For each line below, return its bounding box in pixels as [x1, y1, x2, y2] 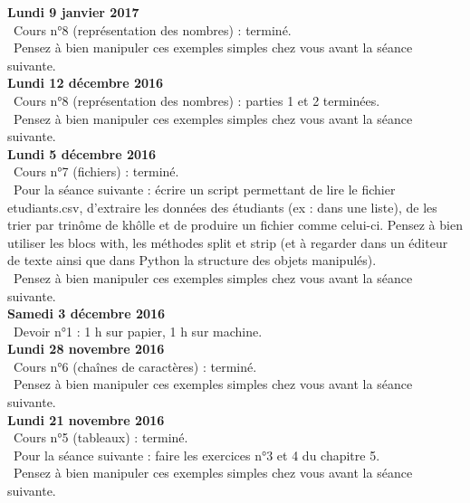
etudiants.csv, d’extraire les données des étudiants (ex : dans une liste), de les [7, 197, 437, 216]
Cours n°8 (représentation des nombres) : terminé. [13, 20, 292, 39]
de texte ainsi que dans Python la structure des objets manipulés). [7, 251, 377, 270]
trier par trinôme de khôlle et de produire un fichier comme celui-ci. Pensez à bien [7, 215, 463, 234]
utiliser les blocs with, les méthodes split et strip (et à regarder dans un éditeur [7, 233, 448, 251]
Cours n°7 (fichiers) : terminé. [13, 162, 179, 181]
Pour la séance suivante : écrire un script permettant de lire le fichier [13, 179, 396, 198]
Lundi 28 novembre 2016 [7, 339, 165, 358]
